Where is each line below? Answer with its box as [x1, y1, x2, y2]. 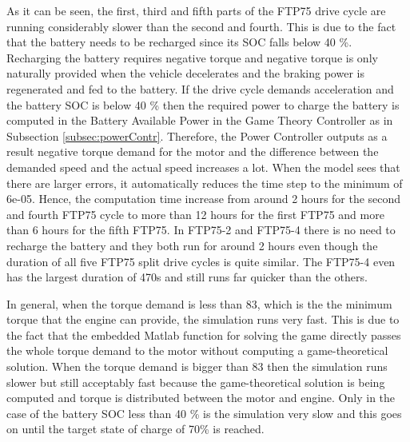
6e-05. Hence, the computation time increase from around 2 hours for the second [6, 190, 401, 207]
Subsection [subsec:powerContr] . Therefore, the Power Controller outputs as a [6, 127, 388, 144]
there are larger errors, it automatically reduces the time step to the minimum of [6, 174, 403, 191]
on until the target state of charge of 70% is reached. [6, 420, 265, 437]
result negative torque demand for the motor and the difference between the [6, 143, 379, 160]
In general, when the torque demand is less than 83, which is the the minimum [6, 295, 392, 312]
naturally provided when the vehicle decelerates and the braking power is [6, 65, 364, 82]
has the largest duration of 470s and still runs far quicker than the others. [6, 269, 368, 285]
